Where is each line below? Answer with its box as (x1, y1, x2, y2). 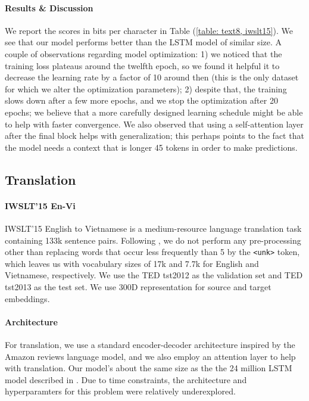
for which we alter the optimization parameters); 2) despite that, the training (5, 82, 287, 95)
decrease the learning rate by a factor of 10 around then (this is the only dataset (5, 71, 299, 83)
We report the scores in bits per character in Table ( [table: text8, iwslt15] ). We (5, 24, 293, 36)
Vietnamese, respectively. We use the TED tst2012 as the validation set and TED (5, 269, 303, 281)
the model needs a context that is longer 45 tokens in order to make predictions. (5, 141, 298, 153)
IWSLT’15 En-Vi (5, 199, 76, 212)
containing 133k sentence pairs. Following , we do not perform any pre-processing (5, 234, 301, 246)
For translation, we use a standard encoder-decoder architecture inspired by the (5, 338, 295, 350)
